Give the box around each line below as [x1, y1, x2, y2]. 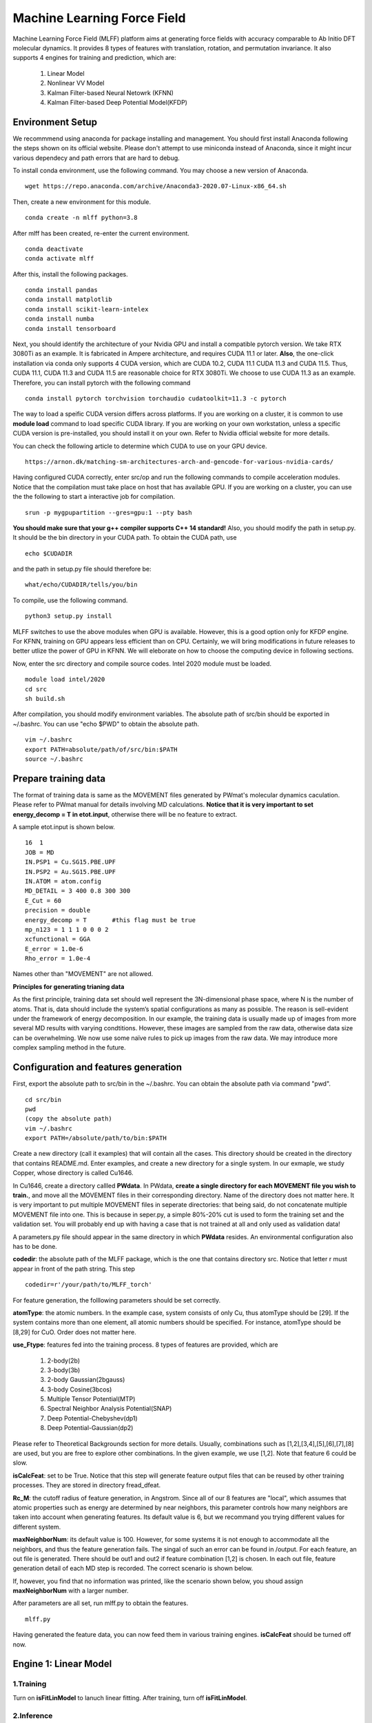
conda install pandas [25, 286, 98, 294]
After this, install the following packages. [12, 269, 129, 278]
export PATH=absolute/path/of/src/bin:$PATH [25, 745, 178, 753]
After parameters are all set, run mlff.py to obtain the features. [12, 1599, 189, 1607]
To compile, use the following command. [12, 596, 128, 604]
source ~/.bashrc [25, 755, 83, 763]
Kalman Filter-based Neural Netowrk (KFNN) [47, 88, 174, 96]
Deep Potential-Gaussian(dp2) [47, 1424, 134, 1432]
